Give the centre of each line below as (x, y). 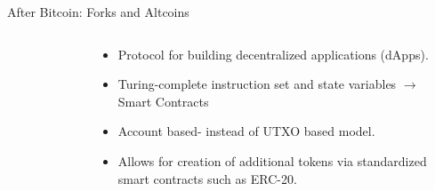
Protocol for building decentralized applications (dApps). (273, 54)
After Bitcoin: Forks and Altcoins (98, 12)
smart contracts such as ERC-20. (207, 178)
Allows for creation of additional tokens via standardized (272, 160)
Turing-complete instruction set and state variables (257, 84)
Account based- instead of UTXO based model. (246, 131)
